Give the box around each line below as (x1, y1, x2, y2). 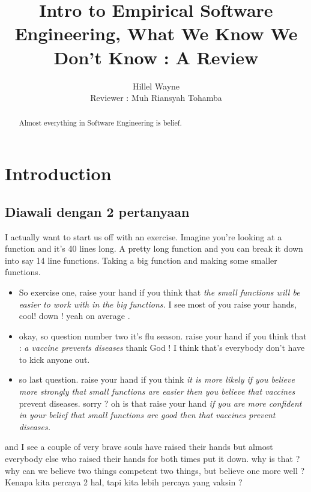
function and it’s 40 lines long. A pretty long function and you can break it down (5, 242, 303, 255)
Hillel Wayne (132, 79, 180, 92)
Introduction (5, 161, 112, 186)
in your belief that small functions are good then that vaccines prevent (19, 408, 276, 421)
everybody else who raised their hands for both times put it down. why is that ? (5, 452, 300, 465)
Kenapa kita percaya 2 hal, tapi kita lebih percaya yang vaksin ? (5, 476, 243, 488)
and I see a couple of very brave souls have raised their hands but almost (5, 440, 273, 453)
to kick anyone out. (19, 353, 90, 365)
